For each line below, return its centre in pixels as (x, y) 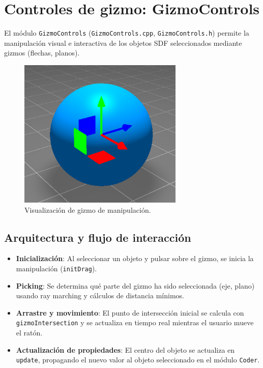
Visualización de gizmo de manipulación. (88, 209)
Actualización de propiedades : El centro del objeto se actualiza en (125, 349)
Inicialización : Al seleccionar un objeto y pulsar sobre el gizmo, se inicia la (135, 258)
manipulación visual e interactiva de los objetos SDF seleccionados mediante (123, 43)
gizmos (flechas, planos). (42, 53)
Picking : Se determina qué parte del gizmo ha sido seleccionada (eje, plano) (135, 285)
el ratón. (29, 333)
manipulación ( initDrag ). (56, 268)
